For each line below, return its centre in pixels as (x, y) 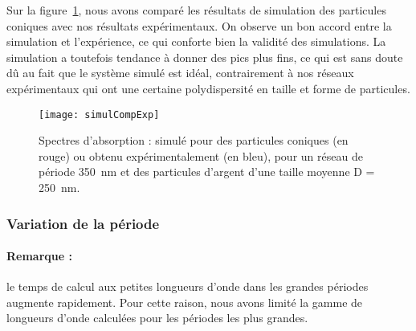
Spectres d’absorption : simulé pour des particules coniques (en (194, 140)
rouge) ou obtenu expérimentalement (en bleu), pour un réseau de (201, 155)
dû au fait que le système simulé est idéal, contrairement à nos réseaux (180, 73)
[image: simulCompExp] (99, 114)
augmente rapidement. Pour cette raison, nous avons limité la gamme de (185, 302)
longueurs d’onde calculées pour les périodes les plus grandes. (157, 318)
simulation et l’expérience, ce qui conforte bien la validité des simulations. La (196, 41)
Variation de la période (83, 223)
